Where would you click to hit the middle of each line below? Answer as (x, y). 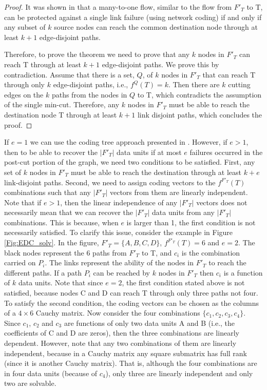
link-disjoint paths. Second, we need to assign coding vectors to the (110, 182)
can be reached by (121, 272)
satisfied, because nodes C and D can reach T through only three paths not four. (131, 293)
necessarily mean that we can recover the (69, 212)
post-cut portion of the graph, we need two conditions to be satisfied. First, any (130, 162)
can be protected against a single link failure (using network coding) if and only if (133, 17)
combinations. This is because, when (61, 222)
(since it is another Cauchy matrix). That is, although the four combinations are (131, 363)
